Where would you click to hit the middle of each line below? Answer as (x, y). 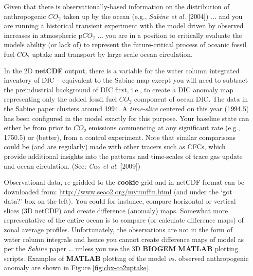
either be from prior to (38, 128)
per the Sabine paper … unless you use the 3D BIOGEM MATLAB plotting (121, 249)
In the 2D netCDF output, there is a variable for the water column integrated (122, 70)
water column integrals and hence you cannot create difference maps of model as (124, 239)
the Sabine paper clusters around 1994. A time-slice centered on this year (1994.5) (126, 108)
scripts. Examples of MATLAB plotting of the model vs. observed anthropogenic (126, 258)
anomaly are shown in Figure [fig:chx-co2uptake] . (77, 267)
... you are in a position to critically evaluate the (170, 35)
